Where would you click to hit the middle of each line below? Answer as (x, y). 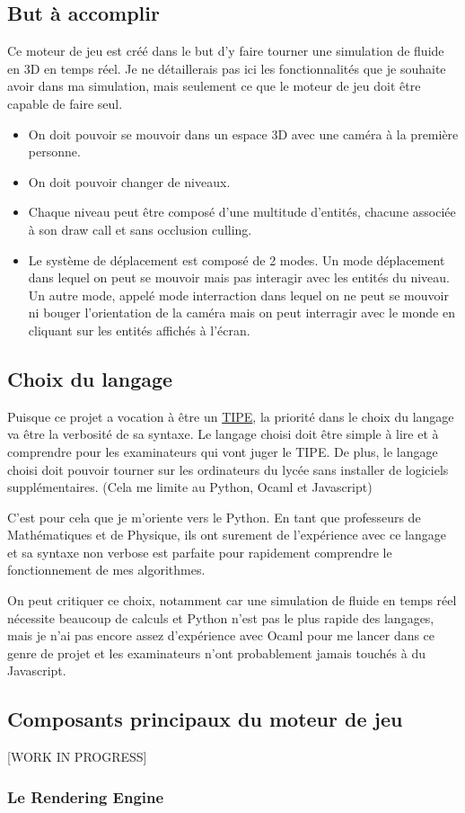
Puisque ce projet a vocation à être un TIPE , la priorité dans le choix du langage (231, 416)
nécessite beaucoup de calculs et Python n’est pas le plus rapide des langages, (221, 617)
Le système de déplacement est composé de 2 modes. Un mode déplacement (237, 259)
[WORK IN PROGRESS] (77, 757)
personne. (54, 152)
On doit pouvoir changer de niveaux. (129, 181)
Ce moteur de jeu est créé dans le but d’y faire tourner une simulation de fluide (226, 51)
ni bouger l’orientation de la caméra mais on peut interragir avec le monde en (241, 313)
